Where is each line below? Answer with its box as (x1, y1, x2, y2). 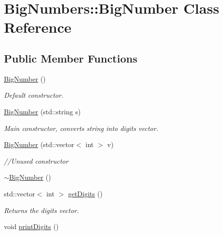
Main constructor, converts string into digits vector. (4, 123, 158, 133)
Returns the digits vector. (4, 205, 79, 215)
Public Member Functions (4, 50, 137, 65)
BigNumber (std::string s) (4, 106, 81, 116)
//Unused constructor (4, 155, 69, 166)
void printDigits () (4, 221, 59, 232)
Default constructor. (4, 90, 64, 100)
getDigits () (68, 188, 103, 198)
